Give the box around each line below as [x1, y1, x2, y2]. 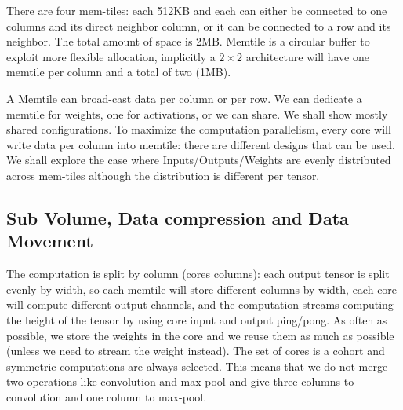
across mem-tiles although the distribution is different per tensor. [6, 167, 320, 183]
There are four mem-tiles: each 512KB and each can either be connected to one [6, 2, 387, 18]
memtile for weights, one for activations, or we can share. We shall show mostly [6, 105, 388, 122]
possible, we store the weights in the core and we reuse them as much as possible [6, 327, 394, 343]
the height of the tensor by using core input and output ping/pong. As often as [6, 311, 387, 328]
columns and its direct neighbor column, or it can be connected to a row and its [6, 17, 391, 34]
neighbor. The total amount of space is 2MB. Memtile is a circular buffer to [6, 33, 370, 49]
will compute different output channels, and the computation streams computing [6, 296, 394, 313]
